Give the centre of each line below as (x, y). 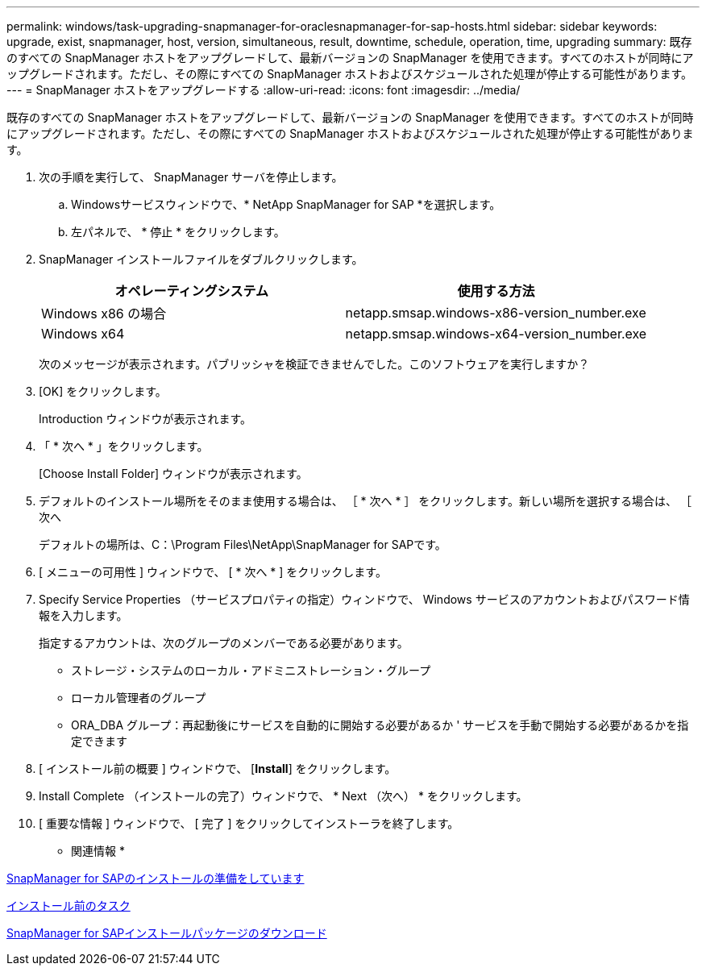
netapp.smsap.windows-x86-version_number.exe (496, 313)
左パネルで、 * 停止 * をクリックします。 (178, 232)
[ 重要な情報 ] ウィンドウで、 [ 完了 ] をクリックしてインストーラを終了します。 (249, 823)
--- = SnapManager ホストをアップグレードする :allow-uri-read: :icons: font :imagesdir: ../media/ (264, 90)
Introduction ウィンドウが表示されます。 (145, 419)
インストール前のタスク (69, 906)
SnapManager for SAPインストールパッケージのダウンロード (167, 933)
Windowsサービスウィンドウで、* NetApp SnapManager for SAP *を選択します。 (286, 204)
